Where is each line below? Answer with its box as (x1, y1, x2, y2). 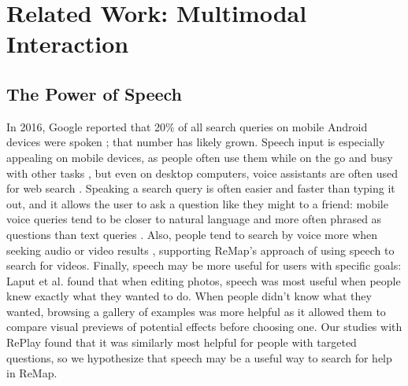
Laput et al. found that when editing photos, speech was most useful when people (6, 272, 401, 289)
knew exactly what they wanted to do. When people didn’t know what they (6, 288, 372, 304)
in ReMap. (6, 365, 57, 381)
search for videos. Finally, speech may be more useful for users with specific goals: (6, 257, 402, 274)
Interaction (6, 28, 129, 60)
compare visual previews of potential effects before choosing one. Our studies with (6, 318, 402, 335)
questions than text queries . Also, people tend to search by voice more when (6, 226, 378, 242)
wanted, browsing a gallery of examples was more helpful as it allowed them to (6, 303, 386, 319)
